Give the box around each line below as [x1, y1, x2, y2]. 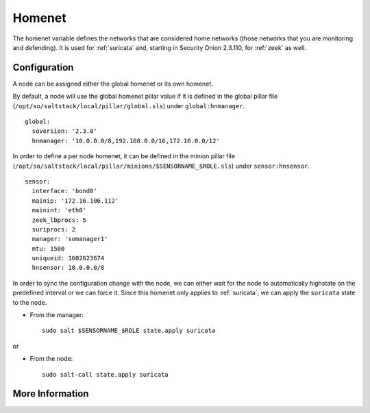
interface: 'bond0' [32, 187, 97, 195]
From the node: [29, 355, 73, 363]
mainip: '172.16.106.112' [32, 197, 119, 205]
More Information [12, 388, 89, 400]
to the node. [12, 298, 47, 306]
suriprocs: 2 [32, 225, 76, 233]
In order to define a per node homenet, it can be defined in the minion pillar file [12, 152, 236, 160]
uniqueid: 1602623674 [32, 254, 105, 262]
